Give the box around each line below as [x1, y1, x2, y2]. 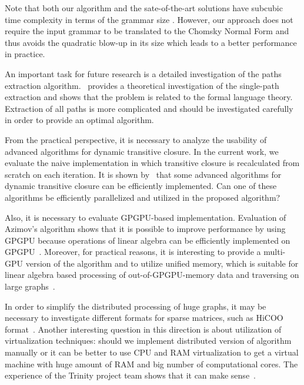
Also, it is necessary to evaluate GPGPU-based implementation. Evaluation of [5, 211, 286, 223]
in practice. [5, 48, 45, 60]
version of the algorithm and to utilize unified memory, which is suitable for [25, 257, 299, 269]
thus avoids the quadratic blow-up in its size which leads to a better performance [5, 36, 297, 48]
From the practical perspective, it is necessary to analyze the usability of [5, 133, 267, 145]
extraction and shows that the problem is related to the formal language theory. [5, 91, 293, 103]
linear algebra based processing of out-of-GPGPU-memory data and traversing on [5, 268, 299, 281]
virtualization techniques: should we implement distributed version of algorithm [5, 334, 292, 347]
